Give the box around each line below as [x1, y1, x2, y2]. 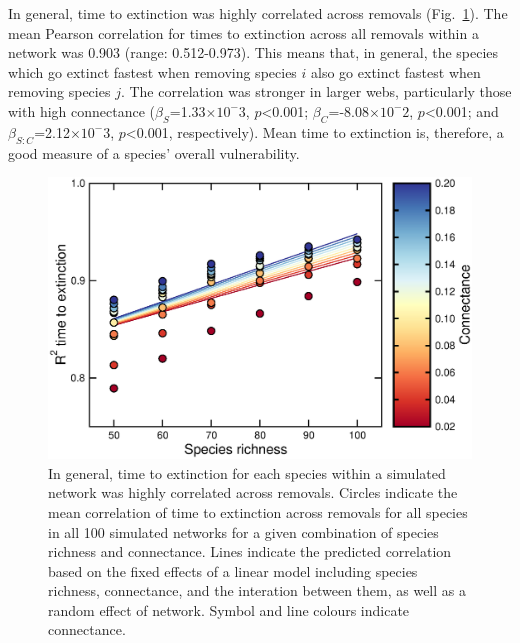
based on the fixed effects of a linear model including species [48, 560, 418, 581]
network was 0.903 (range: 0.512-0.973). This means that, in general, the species [8, 42, 499, 63]
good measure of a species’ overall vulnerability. [8, 142, 300, 163]
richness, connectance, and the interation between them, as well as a [48, 580, 466, 601]
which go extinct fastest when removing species [8, 61, 297, 82]
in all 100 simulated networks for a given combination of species [48, 521, 439, 542]
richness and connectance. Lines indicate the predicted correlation [48, 541, 452, 562]
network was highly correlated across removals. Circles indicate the [48, 482, 458, 503]
